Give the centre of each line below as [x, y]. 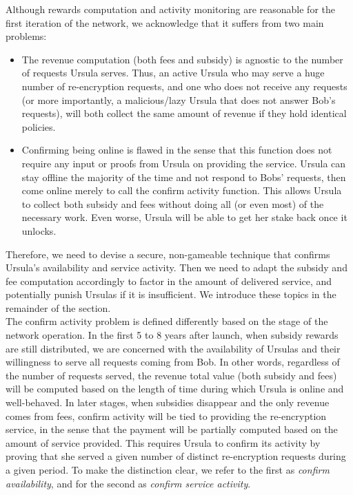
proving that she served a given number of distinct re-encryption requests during [176, 456]
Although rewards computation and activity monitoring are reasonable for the [170, 9]
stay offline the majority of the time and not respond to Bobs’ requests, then [184, 177]
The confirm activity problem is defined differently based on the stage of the [167, 321]
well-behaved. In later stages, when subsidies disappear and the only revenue [168, 402]
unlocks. [39, 230]
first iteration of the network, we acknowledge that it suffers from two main [165, 22]
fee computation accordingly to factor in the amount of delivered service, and [169, 281]
